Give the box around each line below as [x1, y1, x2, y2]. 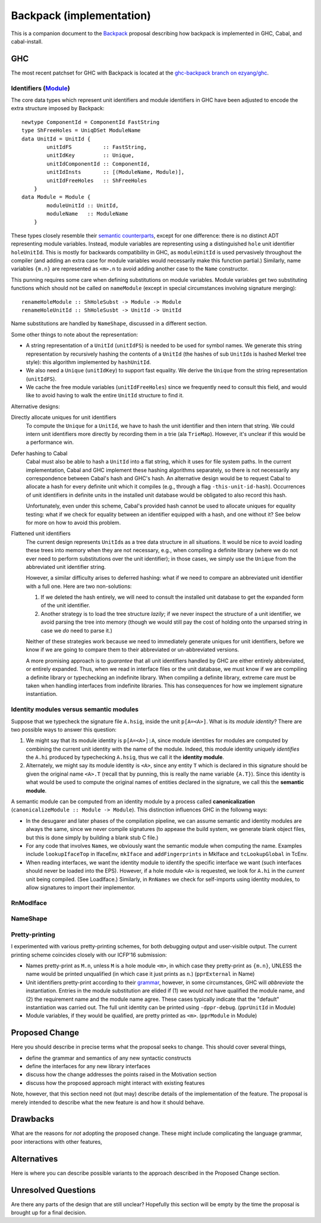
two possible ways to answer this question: [11, 726, 117, 733]
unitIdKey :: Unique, [46, 152, 135, 159]
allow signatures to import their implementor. [26, 883, 136, 891]
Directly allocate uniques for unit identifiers [11, 414, 117, 421]
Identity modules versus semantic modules [11, 705, 139, 714]
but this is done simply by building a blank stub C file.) [26, 834, 159, 841]
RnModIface [11, 898, 48, 907]
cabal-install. [11, 38, 43, 45]
